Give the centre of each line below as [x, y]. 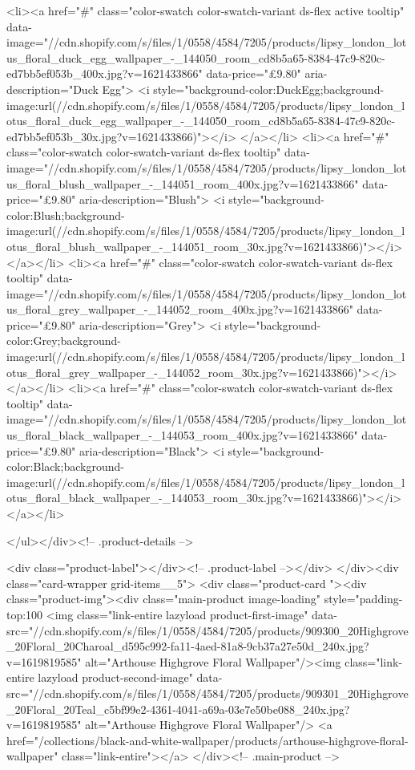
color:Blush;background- [66, 215]
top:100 [25, 614]
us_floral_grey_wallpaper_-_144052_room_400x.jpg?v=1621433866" [180, 309]
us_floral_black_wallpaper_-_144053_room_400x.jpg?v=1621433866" [182, 435]
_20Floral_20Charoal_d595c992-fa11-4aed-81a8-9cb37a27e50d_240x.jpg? [188, 646]
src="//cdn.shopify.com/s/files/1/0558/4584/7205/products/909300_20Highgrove [207, 630]
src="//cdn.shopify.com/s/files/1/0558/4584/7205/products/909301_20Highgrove [207, 693]
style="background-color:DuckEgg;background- [269, 89]
